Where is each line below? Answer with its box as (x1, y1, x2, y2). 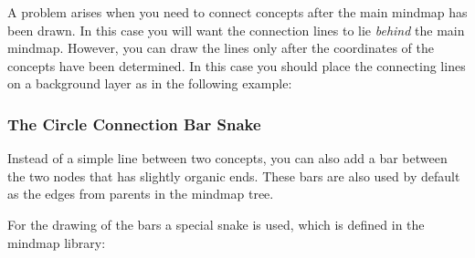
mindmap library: (7, 232, 106, 252)
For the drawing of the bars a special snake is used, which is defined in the (7, 214, 425, 233)
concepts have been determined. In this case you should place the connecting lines (7, 56, 466, 75)
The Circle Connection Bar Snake (7, 112, 261, 135)
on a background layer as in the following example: (7, 74, 292, 93)
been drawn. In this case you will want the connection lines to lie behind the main (7, 20, 465, 39)
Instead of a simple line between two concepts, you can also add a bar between (7, 149, 448, 168)
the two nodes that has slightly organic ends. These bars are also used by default (7, 166, 460, 185)
